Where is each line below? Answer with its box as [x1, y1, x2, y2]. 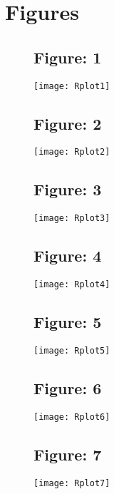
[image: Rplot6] [33, 411, 110, 422]
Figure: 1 [33, 46, 102, 68]
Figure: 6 [33, 377, 102, 399]
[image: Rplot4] [33, 279, 110, 290]
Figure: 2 [33, 112, 102, 134]
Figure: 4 [33, 245, 102, 267]
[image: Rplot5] [33, 346, 110, 356]
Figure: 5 [33, 311, 102, 333]
